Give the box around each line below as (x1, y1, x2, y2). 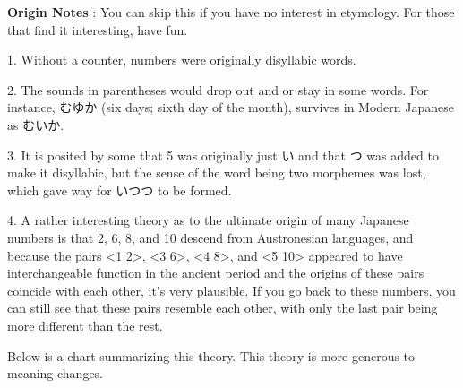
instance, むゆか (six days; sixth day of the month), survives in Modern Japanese (7, 98, 454, 116)
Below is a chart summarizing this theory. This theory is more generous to (7, 346, 416, 365)
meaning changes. (7, 364, 104, 383)
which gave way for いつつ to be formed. (7, 180, 232, 199)
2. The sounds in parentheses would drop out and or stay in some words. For (7, 80, 429, 99)
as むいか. (7, 115, 64, 134)
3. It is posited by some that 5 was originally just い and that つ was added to (7, 145, 439, 164)
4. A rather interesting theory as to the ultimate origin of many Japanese (7, 211, 409, 229)
